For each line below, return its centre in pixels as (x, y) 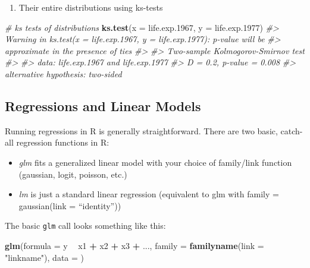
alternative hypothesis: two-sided (63, 73)
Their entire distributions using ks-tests (91, 7)
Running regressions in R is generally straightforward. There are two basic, (141, 130)
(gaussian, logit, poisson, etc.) (73, 174)
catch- (292, 130)
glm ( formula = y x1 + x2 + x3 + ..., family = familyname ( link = (134, 245)
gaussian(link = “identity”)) (70, 205)
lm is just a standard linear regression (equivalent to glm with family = (149, 194)
